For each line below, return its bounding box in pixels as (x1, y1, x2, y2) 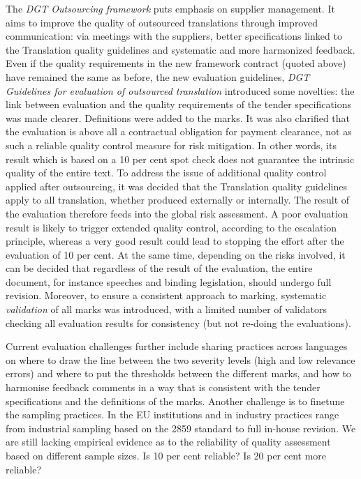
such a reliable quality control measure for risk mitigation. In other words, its (6, 137, 337, 152)
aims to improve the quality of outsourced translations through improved (6, 15, 318, 29)
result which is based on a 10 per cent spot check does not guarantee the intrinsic (6, 151, 355, 166)
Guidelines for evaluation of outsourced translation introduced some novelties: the (6, 83, 355, 98)
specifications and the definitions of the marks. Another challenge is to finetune (6, 393, 345, 408)
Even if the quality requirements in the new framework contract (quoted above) (6, 56, 346, 70)
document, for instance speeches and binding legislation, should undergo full (6, 274, 332, 289)
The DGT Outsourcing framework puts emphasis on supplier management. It (6, 1, 335, 15)
